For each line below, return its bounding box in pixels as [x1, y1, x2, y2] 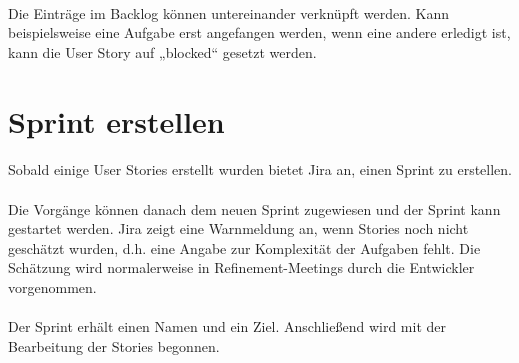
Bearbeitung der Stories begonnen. [8, 335, 220, 356]
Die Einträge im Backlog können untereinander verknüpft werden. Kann [8, 2, 450, 23]
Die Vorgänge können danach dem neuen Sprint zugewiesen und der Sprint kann [8, 198, 501, 219]
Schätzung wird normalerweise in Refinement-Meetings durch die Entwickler [8, 257, 475, 278]
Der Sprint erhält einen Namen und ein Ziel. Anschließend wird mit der [8, 316, 446, 337]
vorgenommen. [8, 276, 97, 297]
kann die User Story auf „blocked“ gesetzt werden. [8, 41, 317, 62]
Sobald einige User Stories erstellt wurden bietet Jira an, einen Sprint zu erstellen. [8, 159, 513, 180]
